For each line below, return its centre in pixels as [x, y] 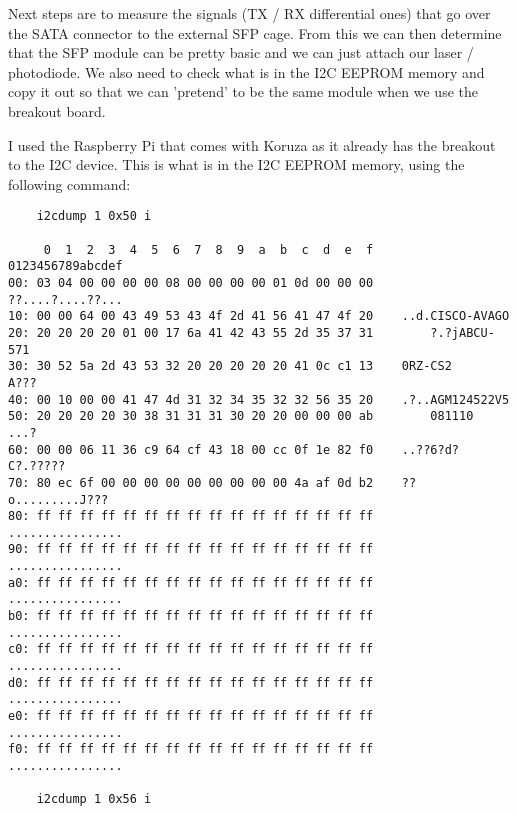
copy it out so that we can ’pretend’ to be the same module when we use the [243, 91]
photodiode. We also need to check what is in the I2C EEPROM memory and [246, 71]
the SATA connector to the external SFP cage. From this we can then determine [255, 32]
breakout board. [57, 110]
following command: [69, 183]
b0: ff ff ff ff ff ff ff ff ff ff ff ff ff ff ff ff [191, 616]
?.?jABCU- [462, 332]
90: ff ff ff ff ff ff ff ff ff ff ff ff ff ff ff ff [191, 549]
